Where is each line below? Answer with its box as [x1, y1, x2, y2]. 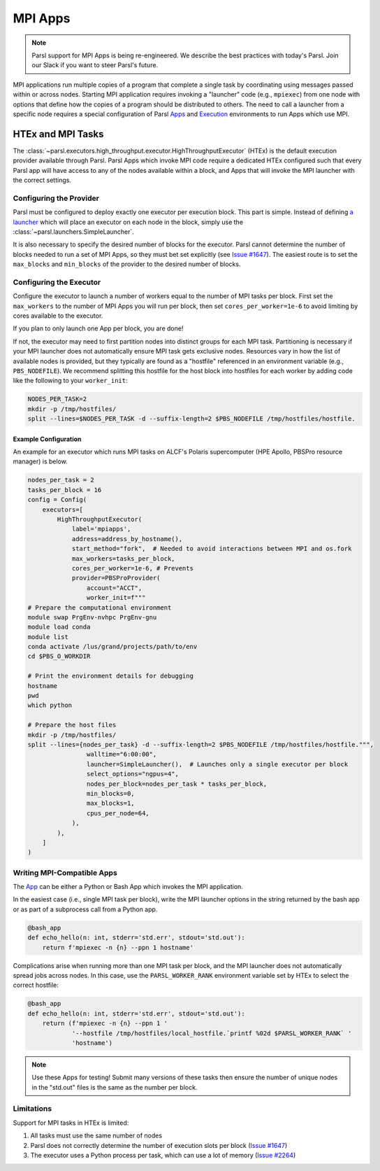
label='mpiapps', [71, 525, 131, 533]
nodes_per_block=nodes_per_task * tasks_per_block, [86, 780, 268, 787]
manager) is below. [13, 457, 68, 465]
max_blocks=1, [86, 799, 136, 808]
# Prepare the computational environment [27, 603, 172, 612]
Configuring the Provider [13, 193, 99, 203]
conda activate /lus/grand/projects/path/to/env [27, 643, 198, 651]
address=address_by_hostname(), [71, 535, 183, 542]
